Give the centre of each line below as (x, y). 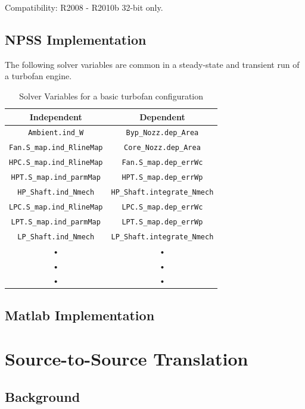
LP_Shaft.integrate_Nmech (162, 237)
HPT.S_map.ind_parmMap (56, 178)
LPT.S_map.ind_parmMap (56, 222)
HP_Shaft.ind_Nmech (56, 193)
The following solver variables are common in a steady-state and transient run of (152, 64)
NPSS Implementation (76, 39)
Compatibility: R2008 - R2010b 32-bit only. (84, 7)
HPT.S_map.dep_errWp (162, 178)
